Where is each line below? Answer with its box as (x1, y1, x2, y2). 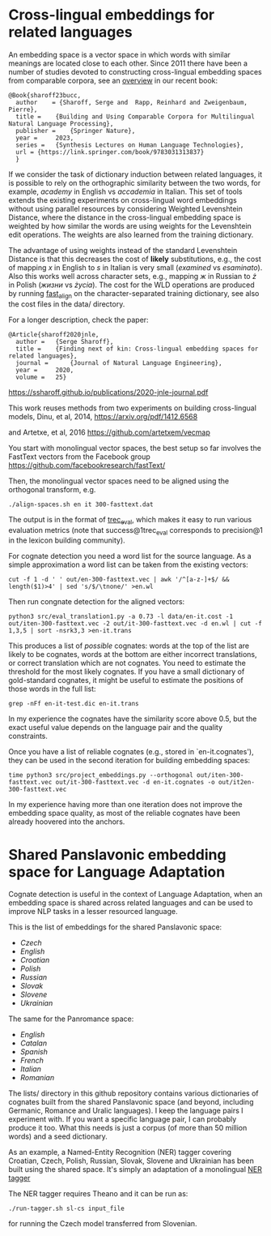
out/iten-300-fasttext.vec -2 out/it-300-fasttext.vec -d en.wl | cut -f (8, 620, 263, 628)
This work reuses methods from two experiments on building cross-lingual (8, 403, 257, 413)
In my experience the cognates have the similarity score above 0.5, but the (8, 714, 257, 723)
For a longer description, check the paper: (8, 315, 149, 324)
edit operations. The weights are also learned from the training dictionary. (8, 230, 254, 239)
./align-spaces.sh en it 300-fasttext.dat (8, 500, 154, 509)
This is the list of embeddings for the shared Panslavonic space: (8, 922, 222, 932)
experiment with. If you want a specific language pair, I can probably (8, 1114, 237, 1124)
